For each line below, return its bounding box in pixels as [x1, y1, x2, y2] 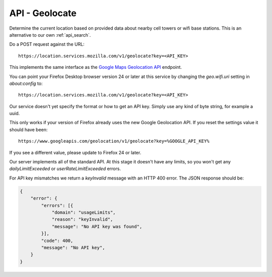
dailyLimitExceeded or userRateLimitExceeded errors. [9, 166, 121, 172]
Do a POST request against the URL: [9, 41, 85, 47]
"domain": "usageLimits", [51, 209, 116, 215]
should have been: [9, 126, 48, 133]
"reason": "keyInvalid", [51, 217, 113, 222]
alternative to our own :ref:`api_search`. [9, 32, 91, 38]
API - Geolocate [9, 8, 77, 19]
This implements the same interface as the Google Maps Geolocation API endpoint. [9, 64, 182, 70]
